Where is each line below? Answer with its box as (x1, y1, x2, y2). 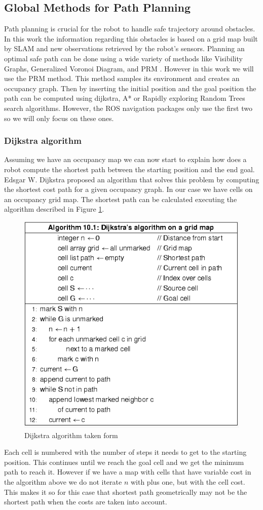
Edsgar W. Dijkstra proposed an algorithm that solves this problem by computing (4, 174, 259, 184)
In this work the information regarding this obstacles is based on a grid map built (4, 33, 258, 44)
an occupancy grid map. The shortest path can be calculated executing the (4, 193, 237, 204)
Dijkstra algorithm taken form (24, 429, 118, 440)
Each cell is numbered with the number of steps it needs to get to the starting (4, 447, 247, 457)
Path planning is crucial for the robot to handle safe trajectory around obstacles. (4, 23, 255, 34)
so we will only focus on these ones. (4, 112, 114, 123)
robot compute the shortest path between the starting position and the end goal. (4, 164, 255, 174)
